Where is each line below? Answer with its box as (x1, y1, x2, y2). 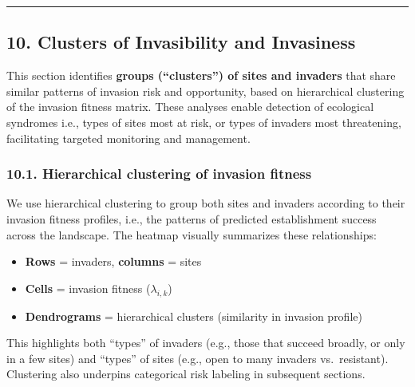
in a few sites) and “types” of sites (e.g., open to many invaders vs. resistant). (6, 349, 389, 366)
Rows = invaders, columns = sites (25, 253, 202, 270)
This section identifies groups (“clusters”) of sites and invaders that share (6, 67, 396, 84)
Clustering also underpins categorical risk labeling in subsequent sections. (6, 365, 366, 382)
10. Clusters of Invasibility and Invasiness (6, 30, 356, 54)
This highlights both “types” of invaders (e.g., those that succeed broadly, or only (6, 334, 405, 351)
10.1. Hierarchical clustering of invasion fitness (6, 164, 312, 184)
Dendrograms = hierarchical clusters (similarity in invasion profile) (25, 307, 362, 324)
